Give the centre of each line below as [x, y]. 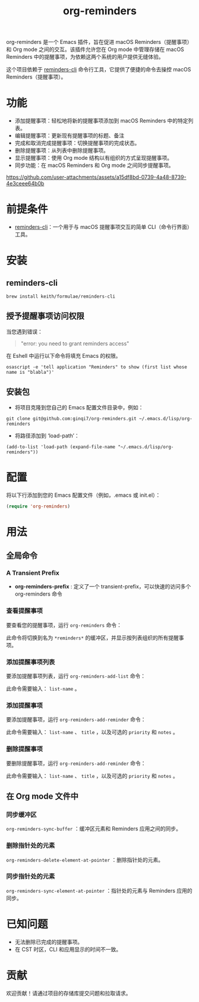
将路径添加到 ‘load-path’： [47, 436]
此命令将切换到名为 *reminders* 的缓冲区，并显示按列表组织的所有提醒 [93, 638]
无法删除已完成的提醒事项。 [49, 942]
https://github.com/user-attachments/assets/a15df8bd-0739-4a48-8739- [96, 177]
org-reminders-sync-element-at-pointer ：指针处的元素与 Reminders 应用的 [99, 890]
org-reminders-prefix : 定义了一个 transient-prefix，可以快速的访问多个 [103, 587]
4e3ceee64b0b [25, 184]
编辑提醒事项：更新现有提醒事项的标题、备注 [70, 136]
